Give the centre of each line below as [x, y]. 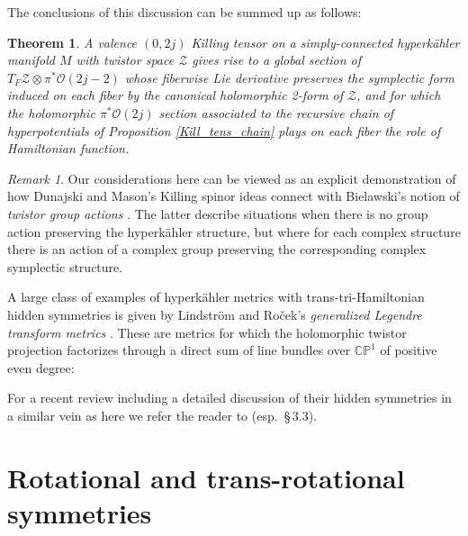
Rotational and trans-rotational [206, 477]
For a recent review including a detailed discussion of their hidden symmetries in [229, 398]
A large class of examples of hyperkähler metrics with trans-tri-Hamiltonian [216, 297]
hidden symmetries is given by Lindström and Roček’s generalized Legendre [215, 314]
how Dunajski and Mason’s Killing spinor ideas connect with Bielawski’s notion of [234, 196]
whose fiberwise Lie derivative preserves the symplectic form [289, 77]
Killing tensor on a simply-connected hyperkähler [325, 42]
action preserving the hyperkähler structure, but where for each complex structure [234, 231]
